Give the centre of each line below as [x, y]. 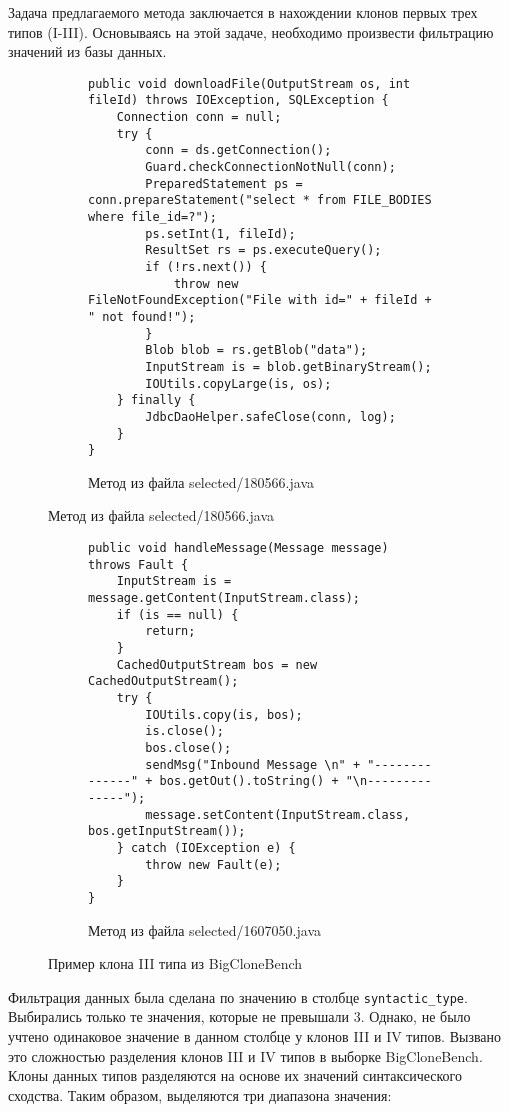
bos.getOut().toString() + [249, 781]
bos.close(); [188, 747]
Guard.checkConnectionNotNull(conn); [270, 167]
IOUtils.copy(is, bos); [224, 714]
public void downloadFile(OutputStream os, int [249, 83]
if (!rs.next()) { [206, 267]
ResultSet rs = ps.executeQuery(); [263, 250]
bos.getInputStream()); [167, 831]
